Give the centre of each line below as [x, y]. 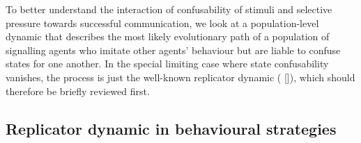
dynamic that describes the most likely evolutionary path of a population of [168, 36]
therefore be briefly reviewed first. [78, 91]
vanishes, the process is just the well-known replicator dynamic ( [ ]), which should [180, 77]
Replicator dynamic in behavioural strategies [171, 128]
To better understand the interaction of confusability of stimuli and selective [169, 9]
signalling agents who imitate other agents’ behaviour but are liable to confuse [173, 50]
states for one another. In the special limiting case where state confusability [167, 64]
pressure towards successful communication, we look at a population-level [162, 23]
